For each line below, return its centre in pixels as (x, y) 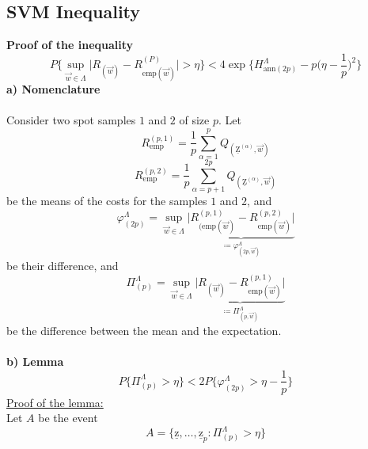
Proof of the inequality (70, 45)
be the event (68, 418)
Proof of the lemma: (55, 402)
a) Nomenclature (53, 89)
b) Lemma (35, 361)
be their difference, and (63, 265)
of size (194, 120)
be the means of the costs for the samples (107, 201)
